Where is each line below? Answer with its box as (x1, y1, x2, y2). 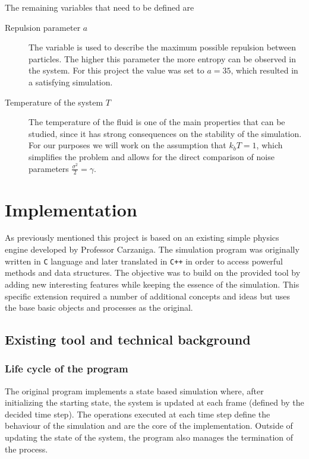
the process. (5, 442, 48, 455)
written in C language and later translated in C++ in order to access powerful (5, 254, 283, 267)
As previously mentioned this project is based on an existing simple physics (5, 231, 279, 244)
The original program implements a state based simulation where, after (5, 384, 264, 397)
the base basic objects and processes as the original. (5, 301, 193, 314)
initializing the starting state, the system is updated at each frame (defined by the (5, 396, 304, 409)
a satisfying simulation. (29, 75, 113, 88)
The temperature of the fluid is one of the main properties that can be (29, 116, 285, 128)
